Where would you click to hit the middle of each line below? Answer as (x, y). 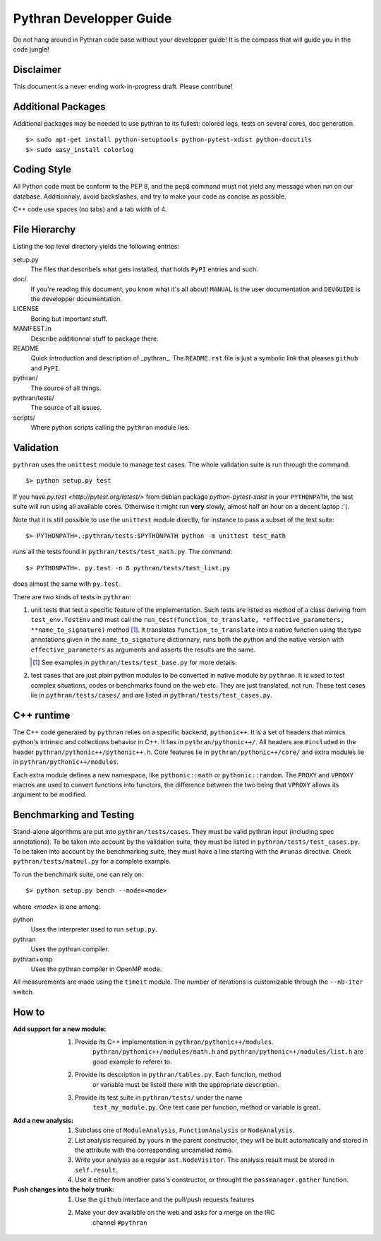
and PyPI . (46, 368)
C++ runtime (42, 715)
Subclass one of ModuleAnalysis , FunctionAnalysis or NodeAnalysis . (185, 1130)
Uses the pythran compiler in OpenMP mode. (96, 969)
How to (29, 1012)
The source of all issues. (66, 408)
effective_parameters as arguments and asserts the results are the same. (143, 649)
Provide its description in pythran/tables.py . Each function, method (178, 1075)
